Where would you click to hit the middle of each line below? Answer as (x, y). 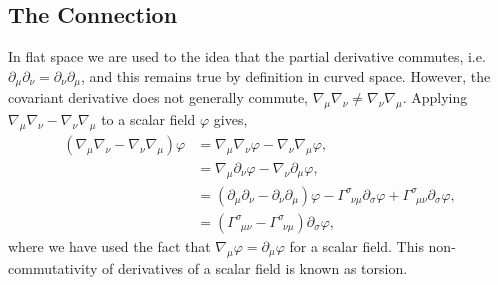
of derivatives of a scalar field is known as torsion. (255, 267)
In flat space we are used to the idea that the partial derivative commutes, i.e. (247, 56)
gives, (230, 119)
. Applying (435, 97)
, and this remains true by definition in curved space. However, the (286, 75)
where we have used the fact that (109, 245)
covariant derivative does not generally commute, (158, 97)
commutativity (53, 267)
